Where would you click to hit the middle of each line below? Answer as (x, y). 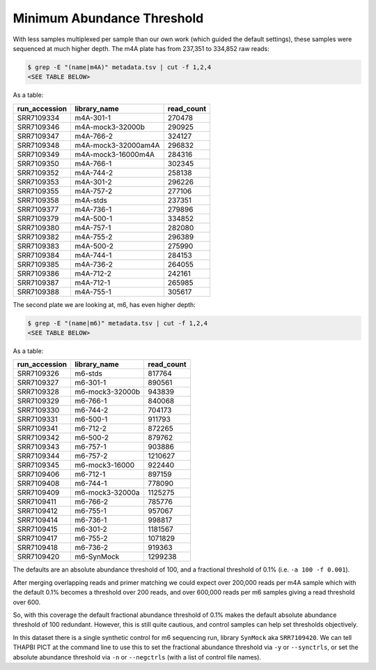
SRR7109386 (38, 274)
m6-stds (88, 373)
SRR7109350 (38, 163)
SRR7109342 (38, 438)
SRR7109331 (38, 419)
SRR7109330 (38, 410)
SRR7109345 (38, 466)
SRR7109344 (38, 456)
